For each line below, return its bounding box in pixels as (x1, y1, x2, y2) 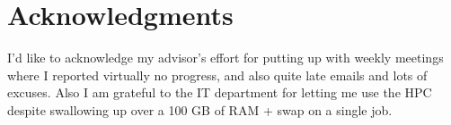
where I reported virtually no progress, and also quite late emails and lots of (7, 65, 428, 84)
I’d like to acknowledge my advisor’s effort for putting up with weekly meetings (7, 48, 444, 67)
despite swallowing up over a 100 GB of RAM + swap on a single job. (7, 100, 393, 119)
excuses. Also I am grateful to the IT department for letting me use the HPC (7, 83, 432, 102)
